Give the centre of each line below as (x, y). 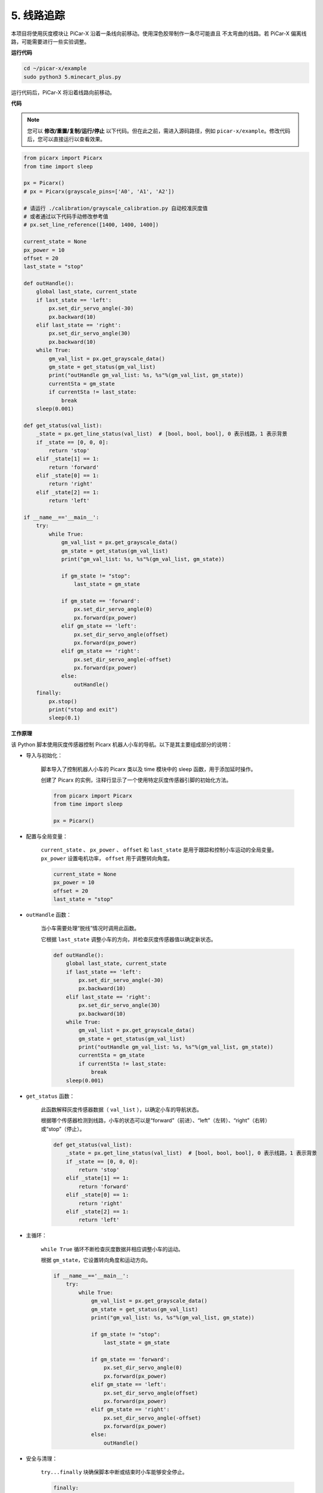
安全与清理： (42, 1458)
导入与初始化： (44, 755)
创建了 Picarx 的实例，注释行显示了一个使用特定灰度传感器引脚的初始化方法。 (136, 780)
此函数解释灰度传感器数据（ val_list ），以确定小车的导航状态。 (122, 1110)
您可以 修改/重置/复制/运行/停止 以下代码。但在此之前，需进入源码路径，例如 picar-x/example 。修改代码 (159, 131)
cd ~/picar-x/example (55, 68)
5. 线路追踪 (38, 16)
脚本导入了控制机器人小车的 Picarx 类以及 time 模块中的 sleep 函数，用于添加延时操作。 (148, 769)
